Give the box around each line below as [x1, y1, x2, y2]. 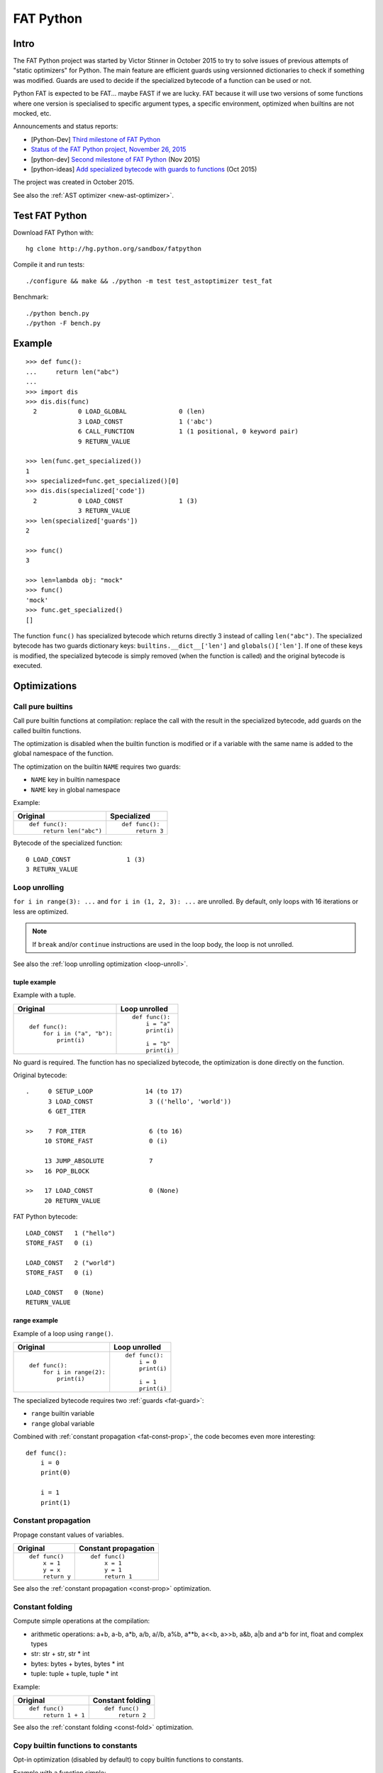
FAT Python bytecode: [13, 1213, 78, 1221]
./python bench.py [26, 309, 90, 317]
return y [43, 1573, 71, 1581]
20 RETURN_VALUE [44, 1196, 101, 1205]
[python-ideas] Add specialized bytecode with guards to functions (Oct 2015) [30, 165, 257, 173]
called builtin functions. [13, 726, 82, 735]
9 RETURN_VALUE [78, 437, 131, 445]
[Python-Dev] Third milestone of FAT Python [30, 135, 161, 143]
